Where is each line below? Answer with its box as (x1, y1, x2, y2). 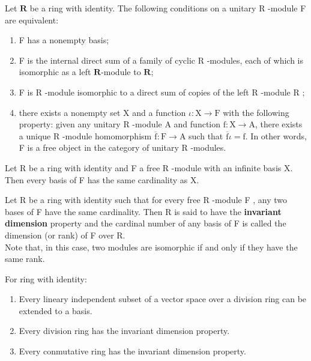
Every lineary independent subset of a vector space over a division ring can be (19, 293, 307, 305)
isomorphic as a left (19, 65, 91, 78)
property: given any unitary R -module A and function (19, 118, 220, 130)
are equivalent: (5, 13, 59, 26)
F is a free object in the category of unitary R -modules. (19, 141, 226, 154)
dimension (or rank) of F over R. (5, 228, 125, 241)
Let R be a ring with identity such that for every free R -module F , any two (5, 193, 287, 206)
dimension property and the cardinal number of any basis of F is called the (5, 217, 286, 229)
